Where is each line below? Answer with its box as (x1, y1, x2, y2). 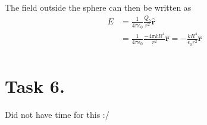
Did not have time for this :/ (5, 108, 109, 120)
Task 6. (5, 74, 65, 98)
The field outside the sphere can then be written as (5, 1, 192, 13)
